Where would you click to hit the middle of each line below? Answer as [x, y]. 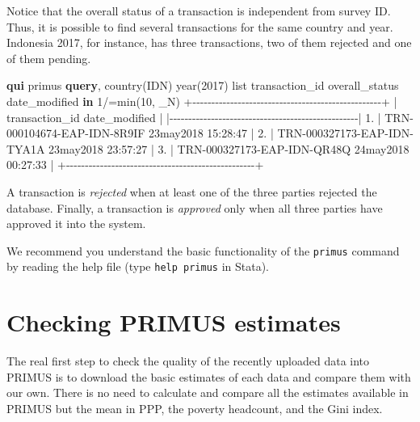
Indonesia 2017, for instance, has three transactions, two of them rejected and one [209, 42]
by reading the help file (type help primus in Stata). [138, 266]
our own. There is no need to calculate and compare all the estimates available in [208, 392]
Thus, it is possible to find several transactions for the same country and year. [200, 26]
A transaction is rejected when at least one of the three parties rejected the [192, 191]
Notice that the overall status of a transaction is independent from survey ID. [199, 11]
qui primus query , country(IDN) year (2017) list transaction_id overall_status [203, 85]
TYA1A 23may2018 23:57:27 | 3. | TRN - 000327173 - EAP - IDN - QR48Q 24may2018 [208, 148]
